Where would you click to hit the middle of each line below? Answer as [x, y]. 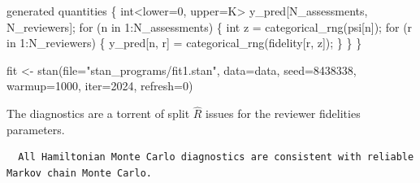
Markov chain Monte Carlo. [79, 173]
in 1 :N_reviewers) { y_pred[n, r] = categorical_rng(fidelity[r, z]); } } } [184, 43]
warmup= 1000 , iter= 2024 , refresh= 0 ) [100, 86]
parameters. [36, 129]
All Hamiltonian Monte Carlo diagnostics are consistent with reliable [216, 157]
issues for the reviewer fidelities [283, 113]
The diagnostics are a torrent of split [98, 113]
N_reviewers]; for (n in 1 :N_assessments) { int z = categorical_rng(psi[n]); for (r [210, 26]
